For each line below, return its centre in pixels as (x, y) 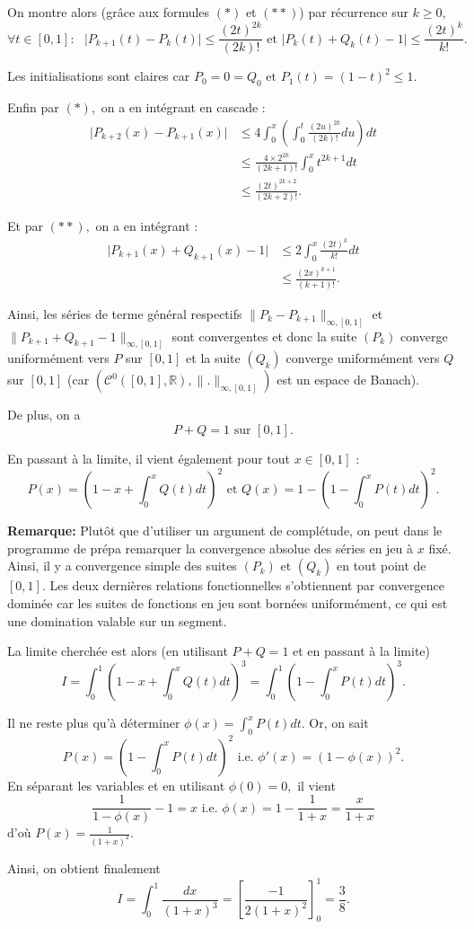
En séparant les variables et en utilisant (116, 785)
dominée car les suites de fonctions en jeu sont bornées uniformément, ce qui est (228, 602)
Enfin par (33, 106)
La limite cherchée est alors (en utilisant (118, 651)
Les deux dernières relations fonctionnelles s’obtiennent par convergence (247, 585)
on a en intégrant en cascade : (183, 106)
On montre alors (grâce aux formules (109, 12)
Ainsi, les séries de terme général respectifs (125, 313)
